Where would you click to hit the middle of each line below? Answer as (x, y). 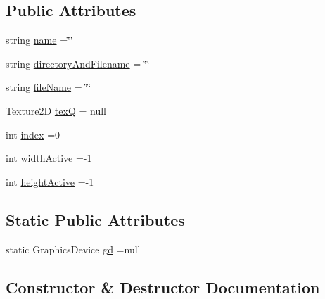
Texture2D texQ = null (56, 110)
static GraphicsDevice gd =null (73, 249)
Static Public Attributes (95, 219)
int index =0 (33, 134)
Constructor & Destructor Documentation (163, 287)
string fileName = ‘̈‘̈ (49, 87)
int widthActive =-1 (49, 158)
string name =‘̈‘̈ (39, 40)
